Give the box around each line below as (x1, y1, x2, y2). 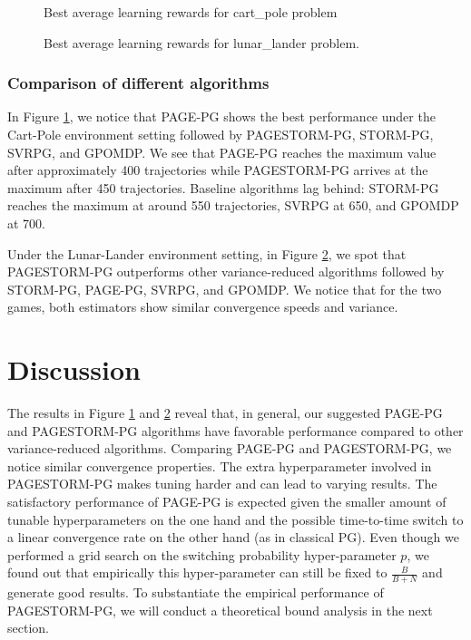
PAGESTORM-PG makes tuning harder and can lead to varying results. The (7, 474, 437, 493)
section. (7, 618, 49, 637)
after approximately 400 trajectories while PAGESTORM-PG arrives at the (7, 160, 428, 179)
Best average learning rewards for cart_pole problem (44, 3, 338, 21)
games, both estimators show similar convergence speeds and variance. (7, 297, 398, 316)
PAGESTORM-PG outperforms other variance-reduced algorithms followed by (7, 262, 445, 281)
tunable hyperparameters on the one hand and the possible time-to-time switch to (7, 509, 464, 528)
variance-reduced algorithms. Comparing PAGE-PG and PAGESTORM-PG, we (7, 439, 452, 458)
